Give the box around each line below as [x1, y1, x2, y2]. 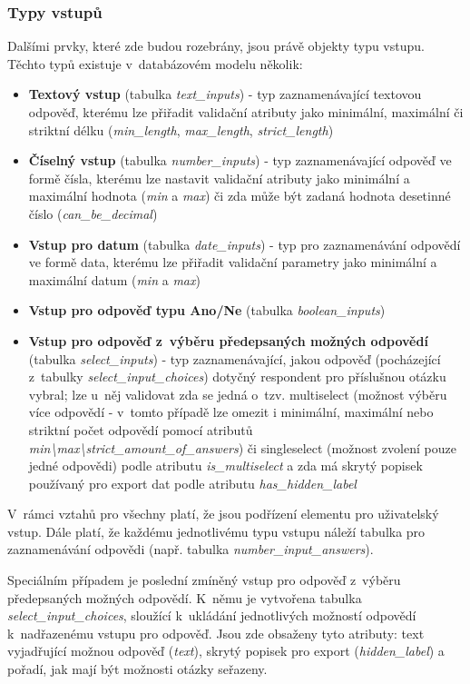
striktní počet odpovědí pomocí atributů [28, 420, 253, 439]
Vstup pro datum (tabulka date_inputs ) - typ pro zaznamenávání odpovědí [28, 234, 461, 253]
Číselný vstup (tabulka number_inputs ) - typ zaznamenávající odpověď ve [28, 151, 452, 170]
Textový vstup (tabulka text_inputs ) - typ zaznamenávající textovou [28, 84, 422, 104]
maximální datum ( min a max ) [28, 270, 201, 289]
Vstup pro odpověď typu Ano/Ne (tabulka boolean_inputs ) [28, 301, 386, 320]
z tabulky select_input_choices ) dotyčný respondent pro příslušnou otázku [28, 367, 446, 386]
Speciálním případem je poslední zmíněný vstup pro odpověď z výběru [7, 570, 401, 590]
